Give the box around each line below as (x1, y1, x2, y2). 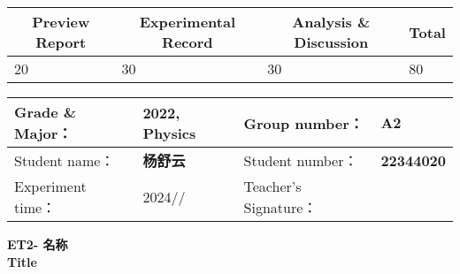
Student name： (14, 150, 115, 171)
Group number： (243, 112, 364, 133)
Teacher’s (243, 176, 302, 196)
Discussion (294, 32, 369, 52)
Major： (14, 123, 73, 143)
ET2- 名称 (7, 235, 68, 253)
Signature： (243, 197, 318, 217)
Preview (32, 11, 90, 32)
